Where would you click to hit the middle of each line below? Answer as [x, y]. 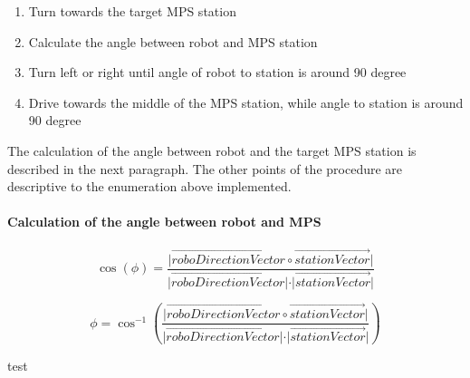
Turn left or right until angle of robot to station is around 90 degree [217, 72]
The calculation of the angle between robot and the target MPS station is [212, 150]
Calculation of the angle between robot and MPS [164, 222]
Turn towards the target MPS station [132, 11]
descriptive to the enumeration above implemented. [149, 186]
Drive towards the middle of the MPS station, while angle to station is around [246, 102]
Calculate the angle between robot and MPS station [173, 41]
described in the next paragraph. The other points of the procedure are [205, 168]
